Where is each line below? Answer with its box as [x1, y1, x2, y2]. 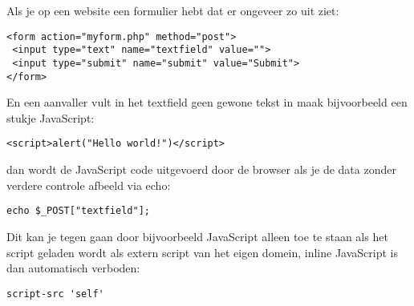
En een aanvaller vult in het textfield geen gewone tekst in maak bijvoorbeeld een [6, 94, 408, 111]
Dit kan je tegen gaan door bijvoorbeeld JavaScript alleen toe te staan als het [6, 227, 388, 244]
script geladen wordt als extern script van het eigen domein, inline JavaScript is [6, 244, 398, 260]
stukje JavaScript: [6, 109, 95, 126]
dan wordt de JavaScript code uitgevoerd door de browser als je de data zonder [6, 161, 396, 178]
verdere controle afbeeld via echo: [6, 176, 171, 193]
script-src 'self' [6, 288, 104, 300]
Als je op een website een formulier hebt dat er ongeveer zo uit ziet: [6, 2, 339, 18]
